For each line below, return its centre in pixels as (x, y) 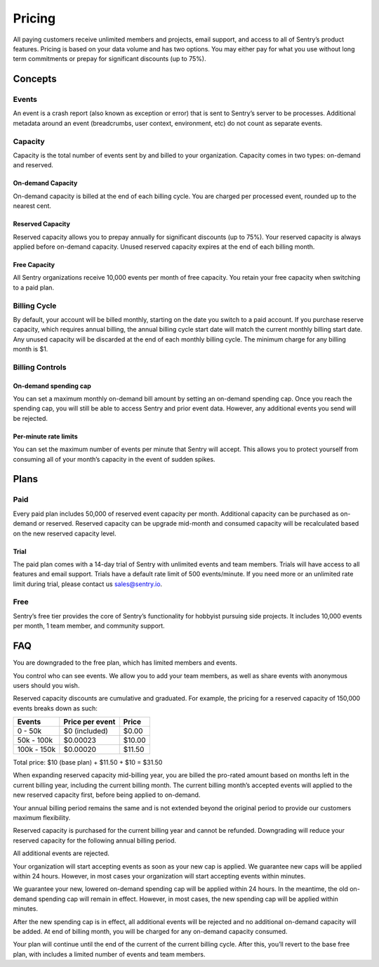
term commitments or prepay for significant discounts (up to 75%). (109, 59)
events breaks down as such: (55, 708)
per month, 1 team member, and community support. (89, 626)
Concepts (35, 79)
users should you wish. (46, 685)
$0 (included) (86, 731)
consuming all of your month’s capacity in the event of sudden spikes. (114, 459)
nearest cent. (32, 206)
